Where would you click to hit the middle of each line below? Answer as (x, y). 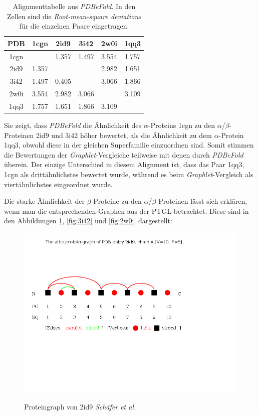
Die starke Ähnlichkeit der (44, 201)
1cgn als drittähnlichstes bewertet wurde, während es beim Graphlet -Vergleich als (129, 174)
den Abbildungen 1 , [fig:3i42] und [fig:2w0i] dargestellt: (88, 221)
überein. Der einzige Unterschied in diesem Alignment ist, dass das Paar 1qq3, (124, 164)
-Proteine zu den (116, 201)
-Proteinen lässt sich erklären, (202, 201)
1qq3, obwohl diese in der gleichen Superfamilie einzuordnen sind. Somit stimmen (129, 145)
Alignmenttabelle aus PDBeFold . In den (74, 6)
